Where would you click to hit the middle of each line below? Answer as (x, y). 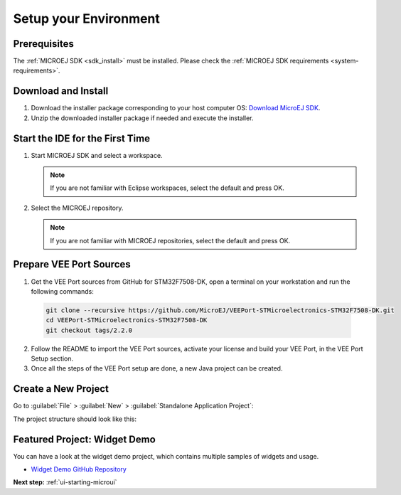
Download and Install (61, 91)
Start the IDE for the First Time (82, 138)
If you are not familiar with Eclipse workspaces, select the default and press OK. (167, 188)
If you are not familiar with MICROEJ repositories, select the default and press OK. (170, 240)
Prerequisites (43, 44)
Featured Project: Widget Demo (84, 439)
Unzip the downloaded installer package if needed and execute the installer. (142, 118)
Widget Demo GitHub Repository (79, 469)
